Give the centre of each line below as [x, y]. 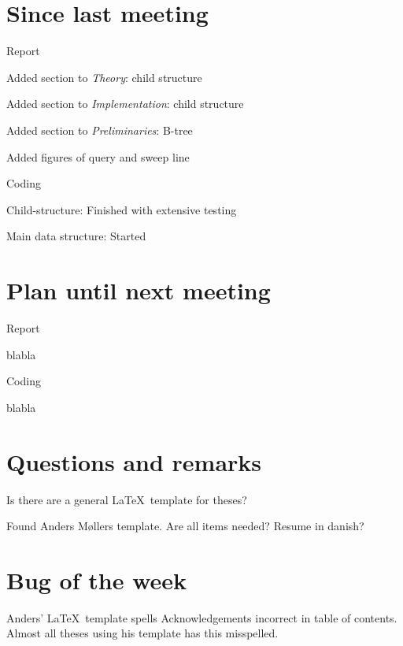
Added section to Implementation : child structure [125, 104]
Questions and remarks [134, 461]
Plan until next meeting [139, 290]
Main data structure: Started [76, 236]
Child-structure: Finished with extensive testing [122, 209]
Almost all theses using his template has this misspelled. [142, 633]
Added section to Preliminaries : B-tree [100, 130]
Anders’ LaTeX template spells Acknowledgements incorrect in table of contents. [202, 617]
